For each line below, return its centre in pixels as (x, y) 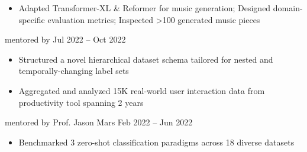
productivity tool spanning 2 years (81, 102)
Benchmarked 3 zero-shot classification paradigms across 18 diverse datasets (156, 142)
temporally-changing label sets (74, 71)
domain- (288, 8)
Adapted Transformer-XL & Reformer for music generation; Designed (145, 8)
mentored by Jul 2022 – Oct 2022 (65, 39)
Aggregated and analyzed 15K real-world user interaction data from (142, 90)
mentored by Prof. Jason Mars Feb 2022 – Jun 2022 (99, 122)
